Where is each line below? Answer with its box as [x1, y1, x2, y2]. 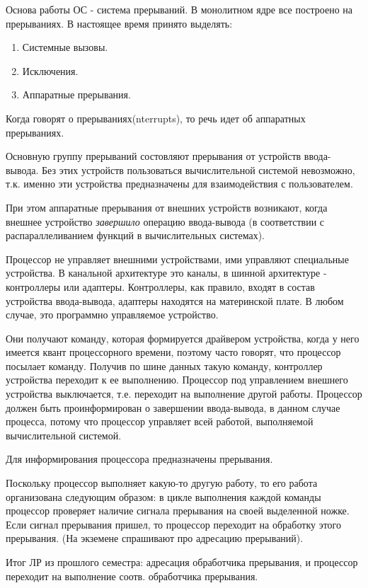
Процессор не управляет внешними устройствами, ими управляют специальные [6, 251, 349, 266]
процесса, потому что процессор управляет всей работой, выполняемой [6, 414, 314, 429]
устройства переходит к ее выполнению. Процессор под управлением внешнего [6, 372, 348, 387]
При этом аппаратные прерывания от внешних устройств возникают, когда [6, 200, 328, 214]
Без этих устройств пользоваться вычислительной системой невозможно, [42, 162, 355, 177]
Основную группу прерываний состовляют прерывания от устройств [6, 149, 301, 163]
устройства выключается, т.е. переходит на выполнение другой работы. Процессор [6, 386, 362, 401]
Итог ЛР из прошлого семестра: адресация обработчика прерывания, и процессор [6, 555, 358, 569]
